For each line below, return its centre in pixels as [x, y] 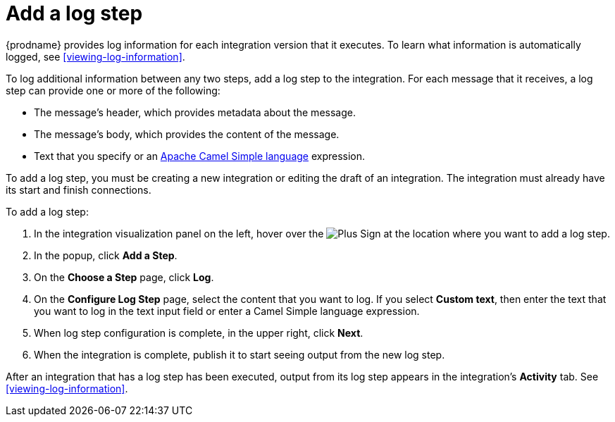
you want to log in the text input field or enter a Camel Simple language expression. [227, 311]
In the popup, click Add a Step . [106, 255]
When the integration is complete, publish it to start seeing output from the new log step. [240, 354]
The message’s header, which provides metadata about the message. [195, 112]
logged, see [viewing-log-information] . [95, 56]
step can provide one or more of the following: [113, 90]
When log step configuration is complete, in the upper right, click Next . [199, 333]
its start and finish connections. [79, 190]
